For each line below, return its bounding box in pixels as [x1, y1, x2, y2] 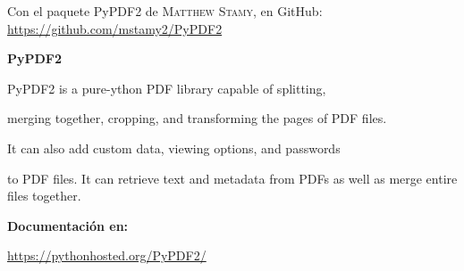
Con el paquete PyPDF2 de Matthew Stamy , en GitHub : [7, 2, 323, 20]
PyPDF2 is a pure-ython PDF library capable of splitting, [7, 78, 326, 97]
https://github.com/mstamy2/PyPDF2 [7, 19, 223, 37]
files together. [7, 186, 81, 205]
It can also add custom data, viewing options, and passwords [7, 138, 341, 157]
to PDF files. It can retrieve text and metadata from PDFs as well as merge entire [7, 168, 458, 187]
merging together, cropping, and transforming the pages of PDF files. [7, 109, 387, 127]
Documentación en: [7, 216, 129, 234]
